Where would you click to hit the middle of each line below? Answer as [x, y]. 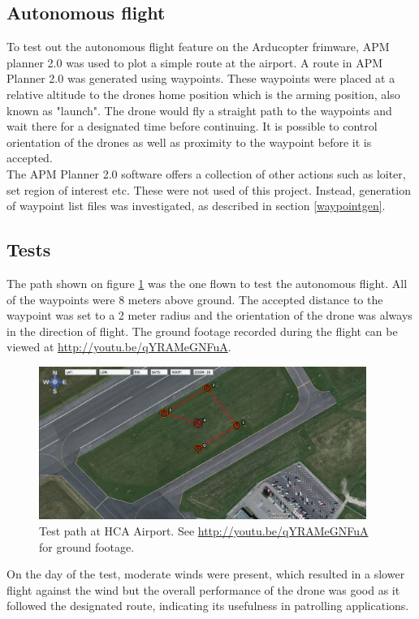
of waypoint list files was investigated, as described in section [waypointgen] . [196, 206]
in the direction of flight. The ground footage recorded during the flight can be [202, 331]
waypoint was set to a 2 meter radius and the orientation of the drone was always [209, 315]
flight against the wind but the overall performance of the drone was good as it [203, 589]
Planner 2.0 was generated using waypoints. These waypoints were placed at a [201, 78]
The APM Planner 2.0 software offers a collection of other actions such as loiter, [206, 173]
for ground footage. [87, 546]
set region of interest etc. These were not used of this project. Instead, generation [209, 189]
